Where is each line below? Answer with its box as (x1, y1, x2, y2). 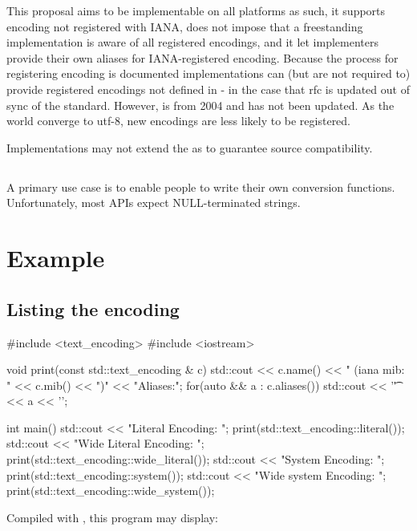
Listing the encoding (6, 296, 180, 321)
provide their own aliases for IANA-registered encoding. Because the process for (6, 49, 399, 66)
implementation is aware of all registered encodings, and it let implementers (6, 34, 379, 51)
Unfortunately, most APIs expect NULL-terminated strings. (6, 194, 301, 211)
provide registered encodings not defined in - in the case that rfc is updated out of (6, 80, 410, 97)
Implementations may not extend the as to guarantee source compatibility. (6, 139, 373, 156)
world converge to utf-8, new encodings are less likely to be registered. (6, 112, 351, 129)
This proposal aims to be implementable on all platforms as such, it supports (6, 2, 386, 18)
